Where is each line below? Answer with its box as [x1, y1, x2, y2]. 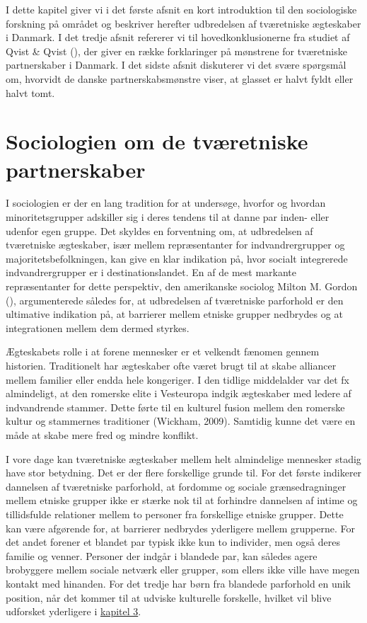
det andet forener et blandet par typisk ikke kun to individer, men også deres [6, 535, 340, 549]
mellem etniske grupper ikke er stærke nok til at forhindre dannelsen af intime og [6, 493, 358, 508]
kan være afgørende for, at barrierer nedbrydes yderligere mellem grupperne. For [6, 520, 355, 535]
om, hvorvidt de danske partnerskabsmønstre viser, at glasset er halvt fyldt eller [6, 71, 354, 86]
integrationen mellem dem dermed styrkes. [6, 320, 190, 335]
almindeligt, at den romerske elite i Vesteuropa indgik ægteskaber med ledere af [6, 386, 351, 401]
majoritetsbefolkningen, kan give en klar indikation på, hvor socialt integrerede [6, 251, 348, 265]
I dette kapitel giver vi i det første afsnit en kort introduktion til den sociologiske [6, 2, 357, 16]
